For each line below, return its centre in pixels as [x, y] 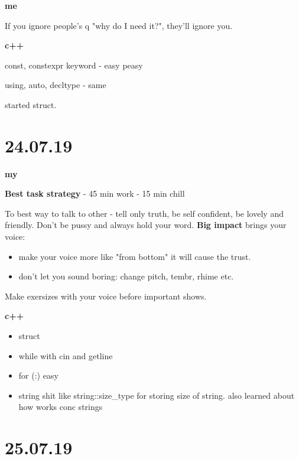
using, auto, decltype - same [56, 85]
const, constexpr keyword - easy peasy [74, 65]
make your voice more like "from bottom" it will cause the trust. [135, 256]
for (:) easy [38, 375]
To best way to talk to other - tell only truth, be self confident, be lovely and [144, 213]
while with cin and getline [66, 355]
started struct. [31, 104]
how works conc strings [61, 407]
